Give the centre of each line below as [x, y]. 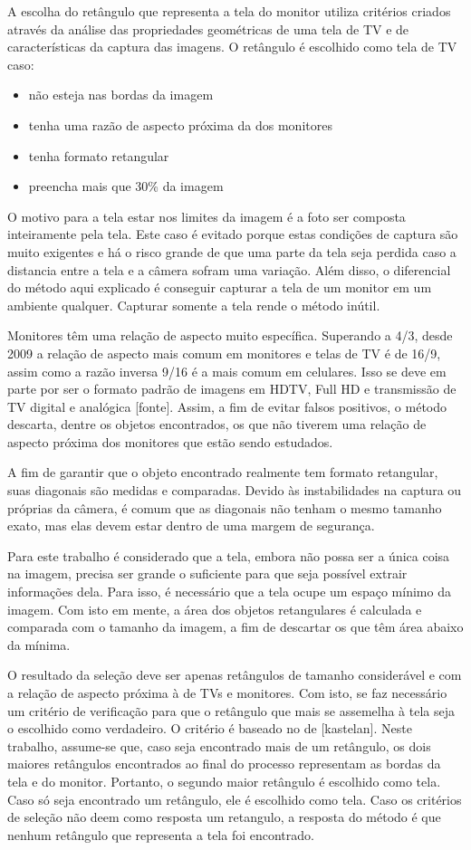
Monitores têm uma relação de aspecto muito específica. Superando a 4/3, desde [230, 335]
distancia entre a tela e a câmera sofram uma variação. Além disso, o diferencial [229, 269]
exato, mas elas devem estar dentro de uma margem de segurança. [191, 525]
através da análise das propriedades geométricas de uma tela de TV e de [208, 29]
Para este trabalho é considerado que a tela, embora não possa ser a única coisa [229, 555]
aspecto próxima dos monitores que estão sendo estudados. [170, 441]
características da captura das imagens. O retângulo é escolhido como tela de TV [232, 47]
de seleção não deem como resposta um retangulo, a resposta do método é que [224, 817]
